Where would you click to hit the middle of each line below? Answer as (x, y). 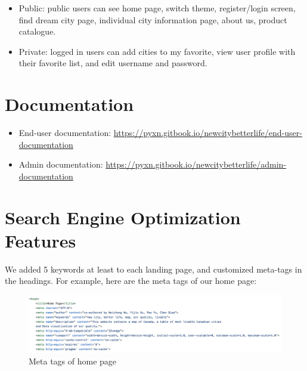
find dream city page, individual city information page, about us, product (153, 19)
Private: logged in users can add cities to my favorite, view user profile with (157, 51)
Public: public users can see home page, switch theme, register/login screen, (157, 8)
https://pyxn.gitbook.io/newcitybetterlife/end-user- (208, 133)
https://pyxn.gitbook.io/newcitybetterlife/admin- (196, 164)
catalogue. (37, 31)
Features (41, 240)
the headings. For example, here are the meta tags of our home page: (131, 281)
